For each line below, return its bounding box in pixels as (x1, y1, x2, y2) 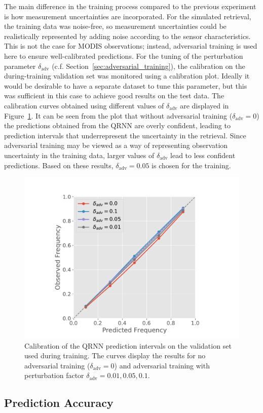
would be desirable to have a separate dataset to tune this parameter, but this (4, 80, 247, 91)
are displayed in (180, 100, 229, 110)
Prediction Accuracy (4, 395, 114, 410)
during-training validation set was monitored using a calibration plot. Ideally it (4, 70, 250, 81)
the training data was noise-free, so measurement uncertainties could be (4, 21, 227, 31)
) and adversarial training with (114, 360, 210, 370)
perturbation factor (24, 370, 84, 381)
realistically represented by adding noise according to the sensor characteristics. (4, 30, 251, 41)
